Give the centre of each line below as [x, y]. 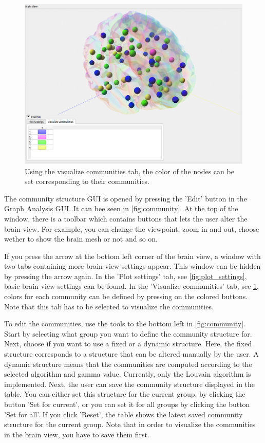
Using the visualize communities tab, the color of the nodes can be [129, 171]
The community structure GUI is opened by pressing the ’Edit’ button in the [126, 198]
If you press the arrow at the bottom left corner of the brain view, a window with [132, 256]
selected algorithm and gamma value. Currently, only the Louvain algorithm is [128, 374]
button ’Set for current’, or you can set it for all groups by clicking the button [127, 404]
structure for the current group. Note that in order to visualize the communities [130, 424]
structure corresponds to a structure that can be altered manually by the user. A [131, 354]
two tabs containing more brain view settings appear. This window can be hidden [132, 266]
